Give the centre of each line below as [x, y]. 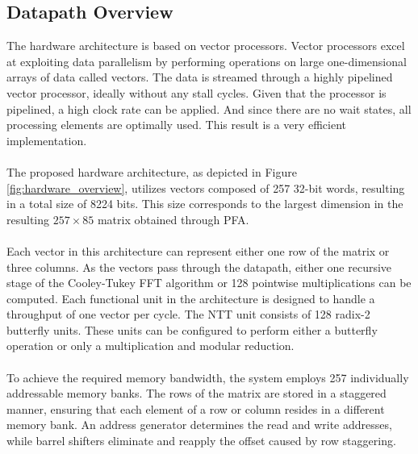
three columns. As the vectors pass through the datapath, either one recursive [199, 267]
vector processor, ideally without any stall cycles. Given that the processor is [196, 92]
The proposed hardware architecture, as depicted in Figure [152, 171]
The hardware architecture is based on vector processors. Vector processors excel [206, 46]
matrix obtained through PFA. [173, 219]
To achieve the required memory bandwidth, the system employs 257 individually [208, 377]
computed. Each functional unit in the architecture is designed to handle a [191, 298]
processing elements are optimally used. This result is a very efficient [177, 125]
